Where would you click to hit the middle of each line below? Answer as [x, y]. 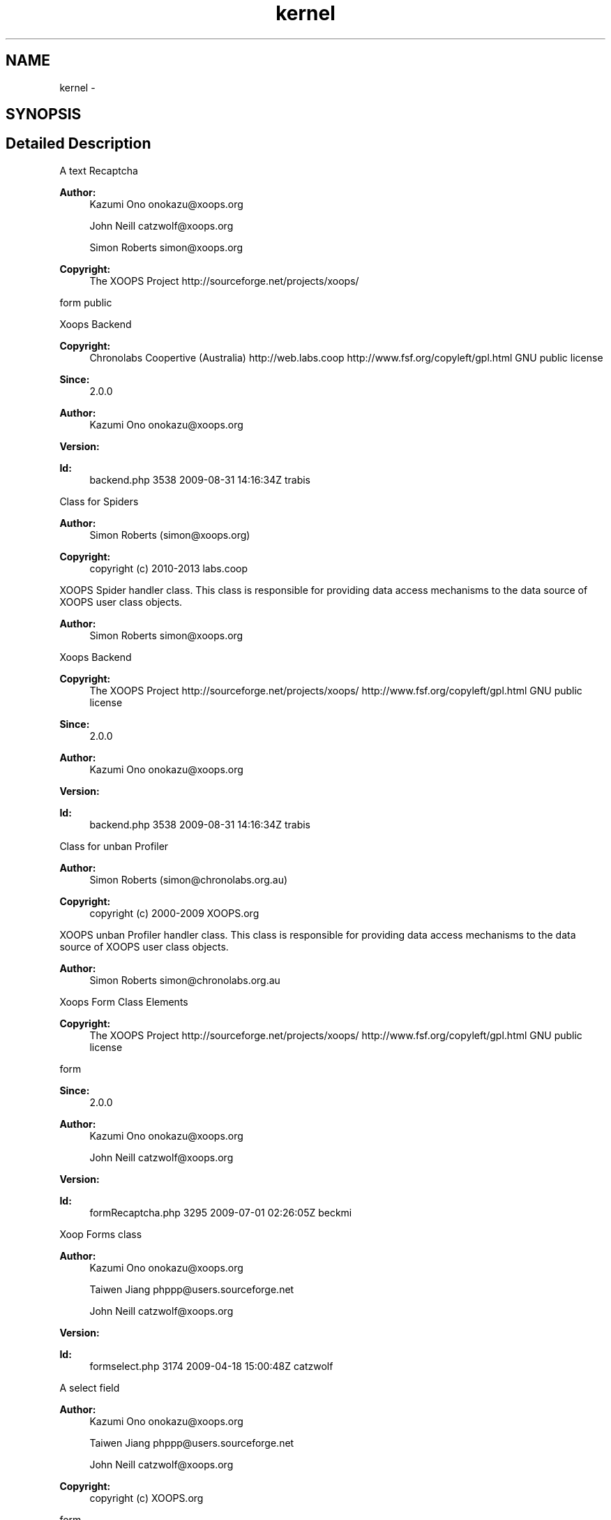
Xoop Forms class [101, 1234]
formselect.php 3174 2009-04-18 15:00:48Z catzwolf [211, 1366]
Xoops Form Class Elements [124, 1001]
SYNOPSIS [44, 114]
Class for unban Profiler [114, 846]
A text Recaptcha [99, 170]
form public [86, 302]
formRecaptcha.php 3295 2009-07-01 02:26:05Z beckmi [221, 1212]
